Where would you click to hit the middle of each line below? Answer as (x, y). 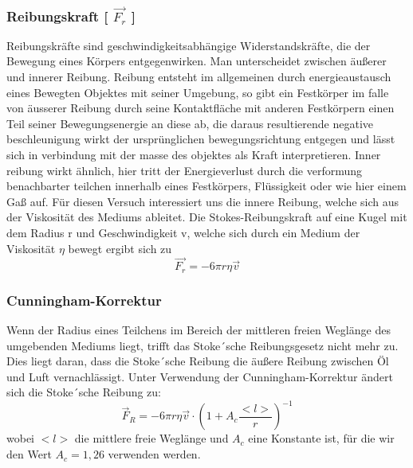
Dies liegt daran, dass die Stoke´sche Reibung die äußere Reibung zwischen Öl (198, 361)
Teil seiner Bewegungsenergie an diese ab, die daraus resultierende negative (190, 123)
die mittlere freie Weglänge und (151, 438)
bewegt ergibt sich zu (120, 248)
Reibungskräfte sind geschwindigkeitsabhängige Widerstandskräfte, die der (189, 45)
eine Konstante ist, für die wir (321, 438)
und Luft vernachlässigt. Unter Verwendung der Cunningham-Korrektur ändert (200, 376)
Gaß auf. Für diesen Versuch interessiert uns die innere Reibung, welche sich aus (203, 201)
